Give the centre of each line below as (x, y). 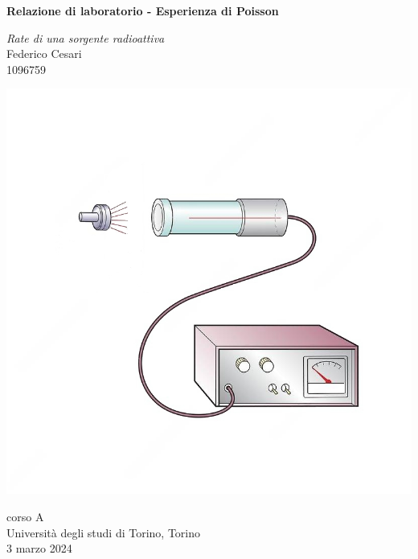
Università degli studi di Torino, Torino (104, 532)
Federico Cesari (44, 53)
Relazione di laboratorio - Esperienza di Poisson (143, 10)
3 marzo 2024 (39, 548)
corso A (25, 516)
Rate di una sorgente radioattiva (86, 37)
